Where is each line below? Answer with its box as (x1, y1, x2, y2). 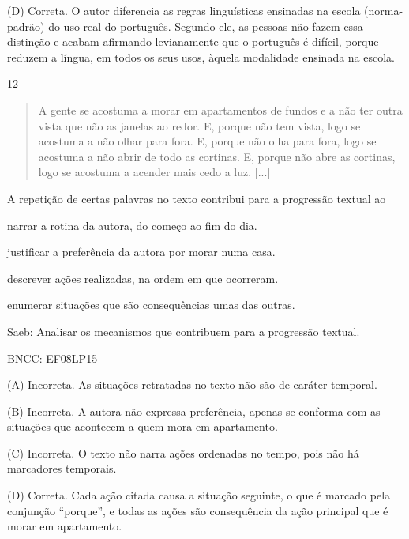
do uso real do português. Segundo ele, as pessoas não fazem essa (48, 17, 363, 34)
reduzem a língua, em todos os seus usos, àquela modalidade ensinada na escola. (7, 48, 396, 65)
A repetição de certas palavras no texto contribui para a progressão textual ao (7, 190, 386, 206)
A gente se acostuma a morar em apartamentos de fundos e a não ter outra (38, 101, 403, 118)
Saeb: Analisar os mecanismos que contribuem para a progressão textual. (7, 322, 360, 339)
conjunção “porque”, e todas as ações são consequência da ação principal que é (7, 502, 388, 518)
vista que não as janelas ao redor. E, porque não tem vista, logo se (38, 117, 361, 134)
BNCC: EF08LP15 (7, 349, 98, 366)
